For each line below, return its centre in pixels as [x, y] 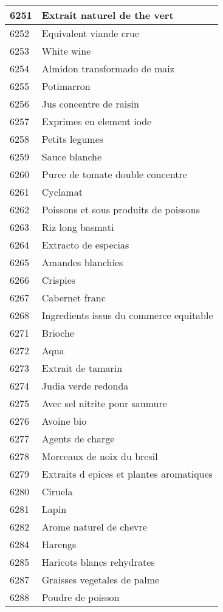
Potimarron [66, 86]
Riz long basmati [78, 227]
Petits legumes [73, 139]
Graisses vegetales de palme [101, 579]
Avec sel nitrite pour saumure [104, 403]
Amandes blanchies [82, 262]
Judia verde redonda [85, 386]
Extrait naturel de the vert [108, 15]
